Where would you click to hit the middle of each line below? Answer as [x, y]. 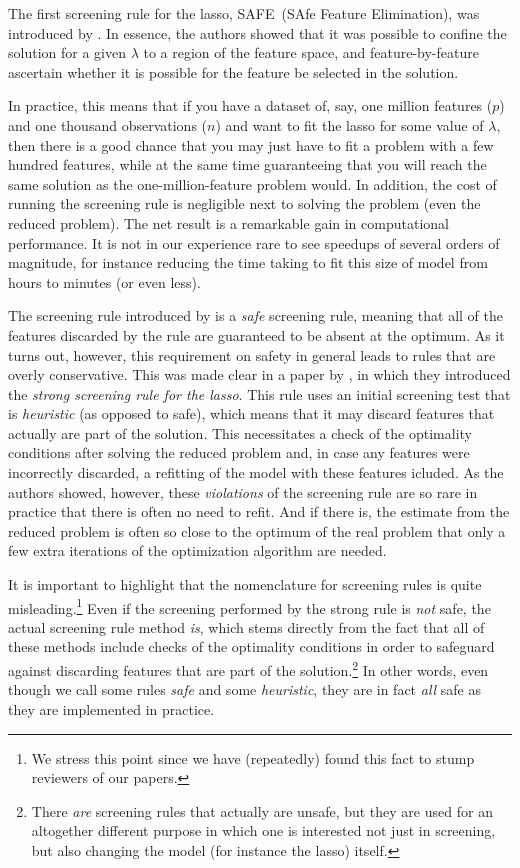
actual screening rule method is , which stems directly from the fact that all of [246, 626]
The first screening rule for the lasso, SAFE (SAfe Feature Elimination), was [244, 13]
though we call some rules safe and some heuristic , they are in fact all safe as [244, 689]
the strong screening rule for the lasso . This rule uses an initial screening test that [259, 393]
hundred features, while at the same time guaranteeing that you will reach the [247, 164]
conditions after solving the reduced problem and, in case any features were [239, 452]
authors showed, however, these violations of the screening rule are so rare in [243, 491]
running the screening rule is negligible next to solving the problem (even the [244, 203]
